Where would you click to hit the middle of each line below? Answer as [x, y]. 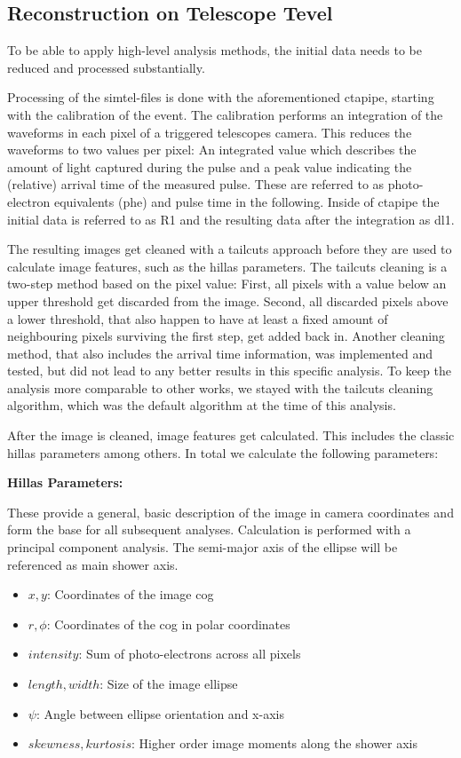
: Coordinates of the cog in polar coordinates [168, 624]
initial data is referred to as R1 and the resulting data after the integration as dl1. [231, 219]
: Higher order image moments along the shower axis [275, 743]
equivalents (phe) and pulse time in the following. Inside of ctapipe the [246, 201]
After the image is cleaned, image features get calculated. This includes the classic [231, 435]
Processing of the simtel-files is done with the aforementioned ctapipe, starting [221, 97]
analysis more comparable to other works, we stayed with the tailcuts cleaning [220, 387]
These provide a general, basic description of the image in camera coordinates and [230, 512]
